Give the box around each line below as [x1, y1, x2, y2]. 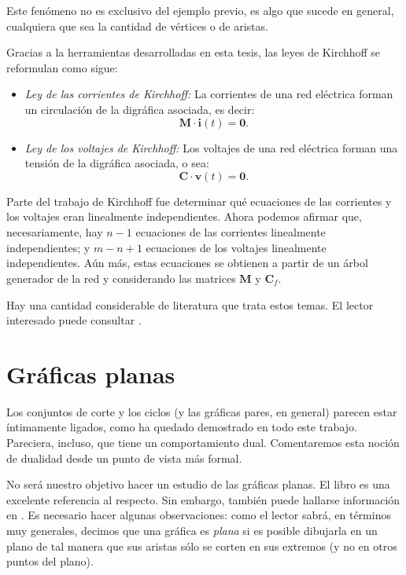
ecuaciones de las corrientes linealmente [135, 223, 326, 240]
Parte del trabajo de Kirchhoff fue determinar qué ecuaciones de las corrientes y [6, 192, 392, 209]
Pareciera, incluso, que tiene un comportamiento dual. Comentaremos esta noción [6, 434, 400, 451]
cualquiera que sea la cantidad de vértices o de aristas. [6, 17, 268, 34]
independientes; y [6, 239, 90, 255]
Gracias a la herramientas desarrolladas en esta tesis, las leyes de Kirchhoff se [6, 44, 381, 60]
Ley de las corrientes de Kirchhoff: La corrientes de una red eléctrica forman [24, 86, 393, 102]
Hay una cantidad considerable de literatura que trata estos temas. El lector [6, 296, 374, 313]
